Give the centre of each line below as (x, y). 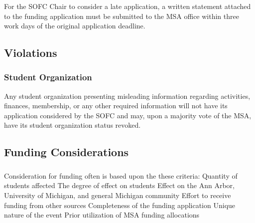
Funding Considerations (66, 152)
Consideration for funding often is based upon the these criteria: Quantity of (121, 175)
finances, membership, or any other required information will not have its (116, 106)
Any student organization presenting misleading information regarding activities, (127, 96)
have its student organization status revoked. (72, 125)
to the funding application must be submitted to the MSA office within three (122, 16)
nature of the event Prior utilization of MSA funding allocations (102, 215)
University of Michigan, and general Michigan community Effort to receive (118, 195)
